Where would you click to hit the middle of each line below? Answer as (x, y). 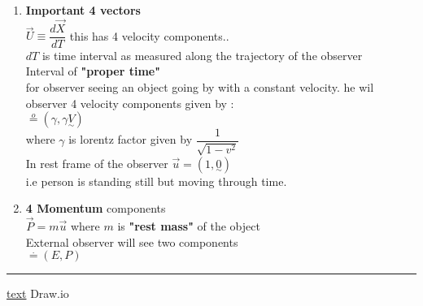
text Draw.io (38, 293)
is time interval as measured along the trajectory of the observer (202, 55)
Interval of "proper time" (93, 71)
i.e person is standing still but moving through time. (156, 181)
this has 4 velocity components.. (149, 35)
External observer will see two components (132, 241)
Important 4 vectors (83, 10)
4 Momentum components (96, 208)
